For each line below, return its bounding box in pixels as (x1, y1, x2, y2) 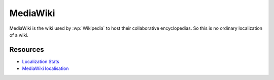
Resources (9, 45, 44, 54)
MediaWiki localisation (22, 65, 69, 71)
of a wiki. (9, 32, 29, 38)
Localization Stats (22, 58, 59, 64)
